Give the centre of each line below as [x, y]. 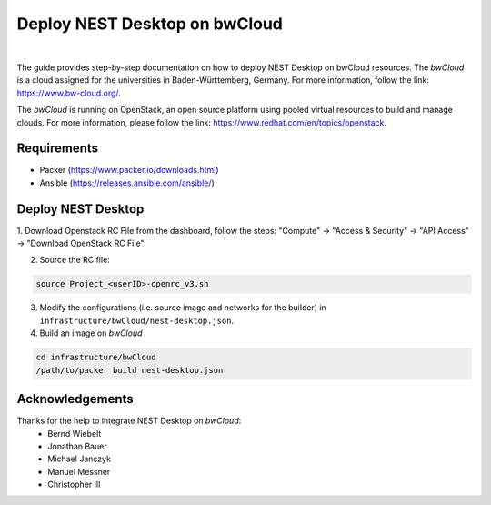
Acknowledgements [75, 399]
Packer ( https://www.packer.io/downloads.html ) [129, 170]
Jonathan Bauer [78, 446]
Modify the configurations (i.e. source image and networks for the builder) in [183, 308]
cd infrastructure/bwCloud [96, 358]
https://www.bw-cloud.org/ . [69, 93]
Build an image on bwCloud [91, 333]
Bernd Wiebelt [75, 433]
